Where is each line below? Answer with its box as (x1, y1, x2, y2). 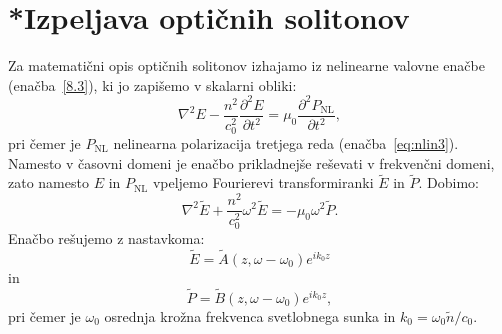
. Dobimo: (418, 172, 480, 193)
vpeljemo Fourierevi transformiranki (152, 172, 374, 193)
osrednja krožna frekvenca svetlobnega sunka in (104, 305, 396, 326)
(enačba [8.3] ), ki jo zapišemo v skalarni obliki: (8, 74, 297, 95)
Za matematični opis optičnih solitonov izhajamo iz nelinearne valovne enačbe (8, 55, 485, 76)
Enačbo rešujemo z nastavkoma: (8, 228, 205, 249)
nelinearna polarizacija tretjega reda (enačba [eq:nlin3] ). (113, 132, 459, 153)
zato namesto (8, 172, 89, 193)
